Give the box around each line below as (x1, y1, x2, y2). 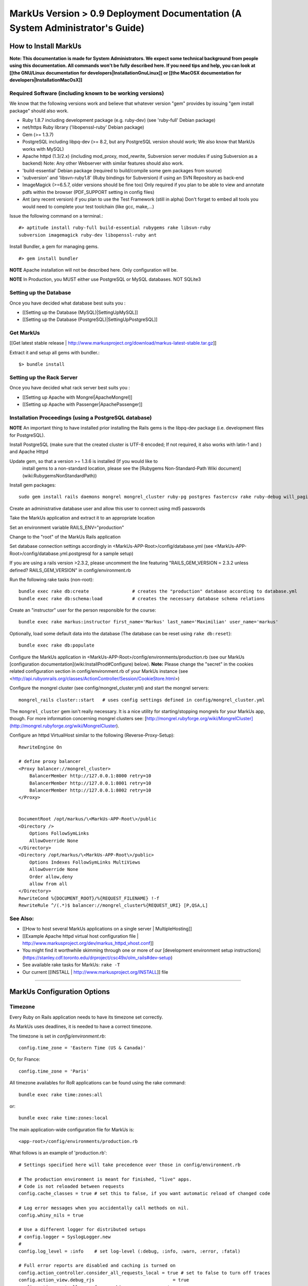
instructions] (234, 947, 261, 954)
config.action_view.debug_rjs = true (18, 1277, 189, 1283)
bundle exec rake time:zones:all (18, 1092, 103, 1098)
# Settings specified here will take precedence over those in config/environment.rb (18, 1162, 241, 1168)
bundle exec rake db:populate (18, 642, 95, 648)
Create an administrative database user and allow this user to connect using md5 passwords (9, 505, 205, 511)
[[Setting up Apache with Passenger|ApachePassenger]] (22, 401, 143, 407)
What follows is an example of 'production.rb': (9, 1150, 107, 1156)
